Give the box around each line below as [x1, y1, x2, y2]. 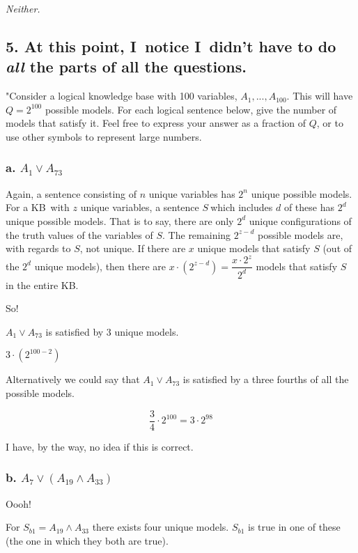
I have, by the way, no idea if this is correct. [6, 439, 194, 453]
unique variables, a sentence [80, 200, 199, 215]
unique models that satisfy [197, 241, 311, 256]
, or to [316, 116, 343, 130]
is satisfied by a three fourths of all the [182, 372, 349, 387]
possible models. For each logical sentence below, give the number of [45, 102, 337, 116]
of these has [283, 200, 334, 215]
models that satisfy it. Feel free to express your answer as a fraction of [6, 116, 306, 130]
